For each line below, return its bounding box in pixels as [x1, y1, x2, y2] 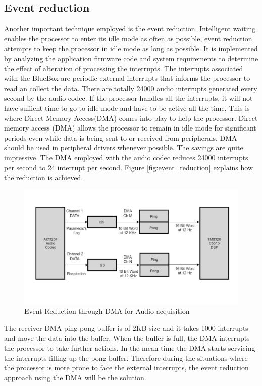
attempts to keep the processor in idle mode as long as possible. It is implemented [4, 43, 258, 54]
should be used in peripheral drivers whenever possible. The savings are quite [4, 142, 243, 153]
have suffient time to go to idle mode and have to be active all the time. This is [4, 102, 250, 113]
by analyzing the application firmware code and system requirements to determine [4, 53, 258, 63]
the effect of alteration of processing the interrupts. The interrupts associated [4, 63, 243, 73]
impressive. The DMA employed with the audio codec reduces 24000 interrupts [4, 152, 248, 162]
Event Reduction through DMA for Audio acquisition [24, 306, 190, 316]
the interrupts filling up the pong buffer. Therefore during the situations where [4, 352, 248, 363]
